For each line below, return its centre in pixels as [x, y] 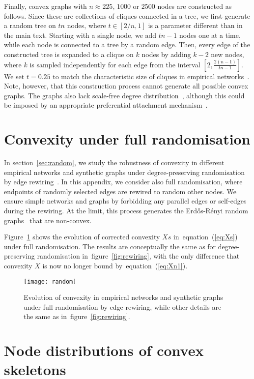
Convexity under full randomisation [127, 139]
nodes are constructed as [195, 6]
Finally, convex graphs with [45, 6]
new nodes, [227, 54]
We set [14, 76]
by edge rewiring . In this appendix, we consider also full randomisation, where [123, 182]
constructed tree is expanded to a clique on [69, 54]
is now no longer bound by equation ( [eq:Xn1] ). [115, 265]
